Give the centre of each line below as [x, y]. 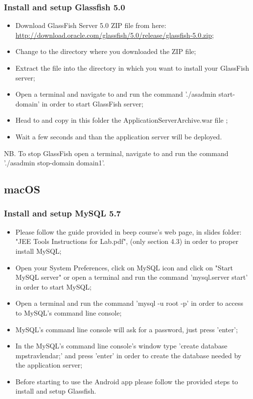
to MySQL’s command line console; [69, 312]
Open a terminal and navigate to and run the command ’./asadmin [116, 94]
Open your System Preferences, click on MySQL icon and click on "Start [124, 267]
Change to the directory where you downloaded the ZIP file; [106, 51]
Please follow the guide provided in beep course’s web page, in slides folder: [128, 231]
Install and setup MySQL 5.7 [63, 213]
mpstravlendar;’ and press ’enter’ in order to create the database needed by [128, 355]
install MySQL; [38, 251]
